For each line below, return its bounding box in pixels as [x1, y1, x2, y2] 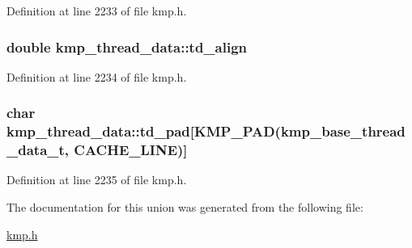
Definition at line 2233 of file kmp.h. [6, 2, 187, 19]
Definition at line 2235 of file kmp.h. [6, 171, 187, 188]
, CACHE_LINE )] [64, 140, 188, 160]
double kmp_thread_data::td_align [6, 36, 248, 57]
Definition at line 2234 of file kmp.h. [6, 68, 187, 85]
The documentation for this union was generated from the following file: [6, 199, 363, 216]
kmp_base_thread [280, 121, 406, 141]
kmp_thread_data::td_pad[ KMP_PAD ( [6, 121, 281, 141]
